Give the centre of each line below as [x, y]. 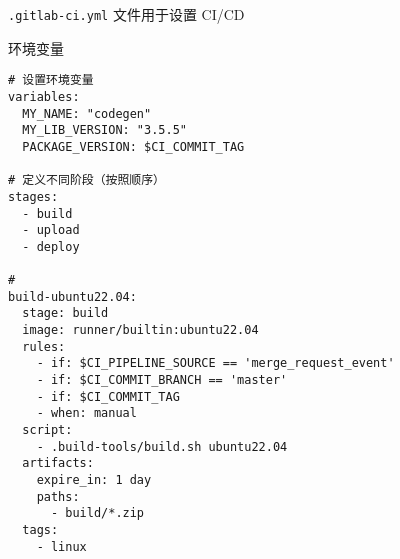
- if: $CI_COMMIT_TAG [108, 396]
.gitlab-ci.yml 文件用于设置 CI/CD [126, 14]
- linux [61, 546]
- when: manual [86, 413]
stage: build [65, 313]
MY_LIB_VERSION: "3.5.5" [104, 130]
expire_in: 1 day [94, 480]
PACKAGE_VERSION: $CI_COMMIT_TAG [133, 146]
